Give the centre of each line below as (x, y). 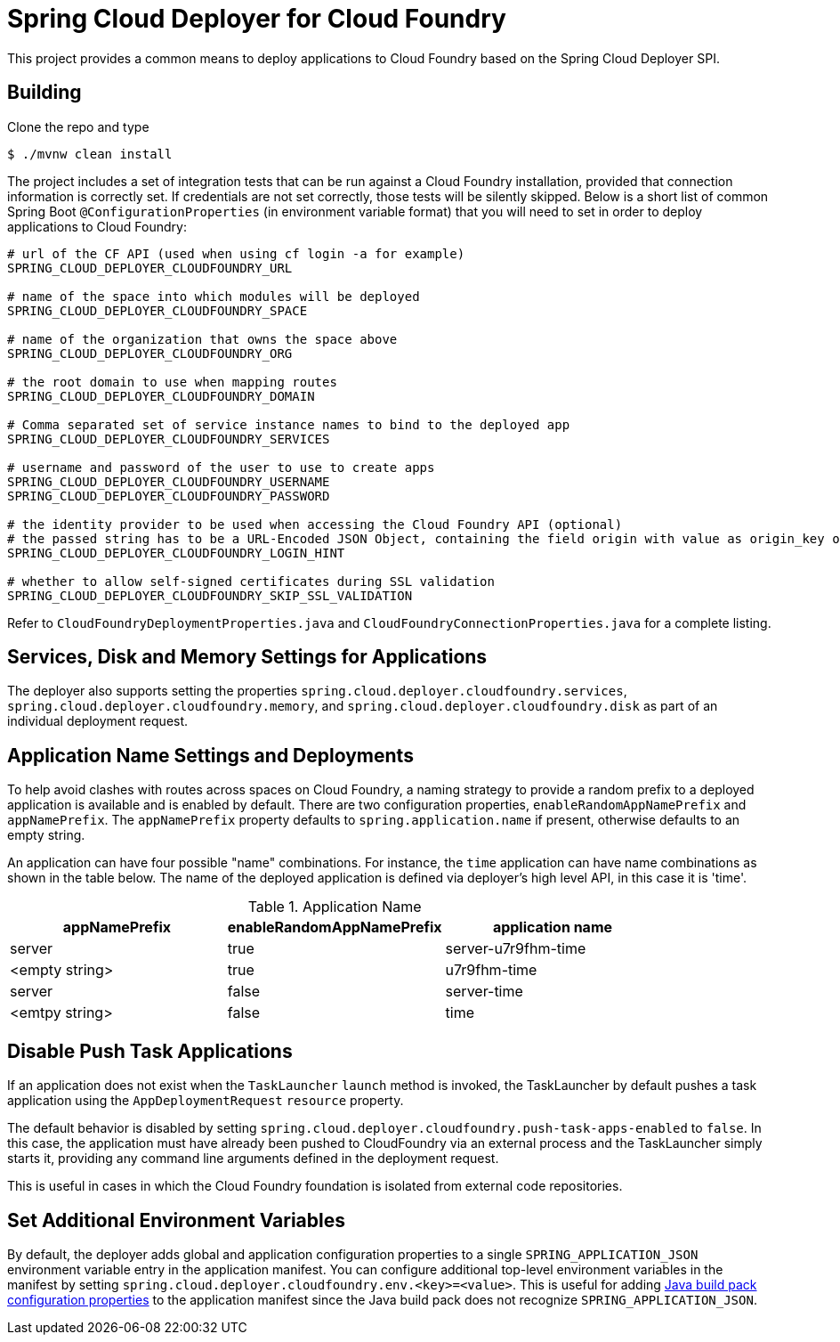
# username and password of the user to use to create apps (221, 467)
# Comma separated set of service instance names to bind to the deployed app (289, 424)
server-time (484, 992)
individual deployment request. (98, 721)
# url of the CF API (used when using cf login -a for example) (236, 253)
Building (44, 93)
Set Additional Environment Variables (176, 1220)
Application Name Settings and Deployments (210, 755)
